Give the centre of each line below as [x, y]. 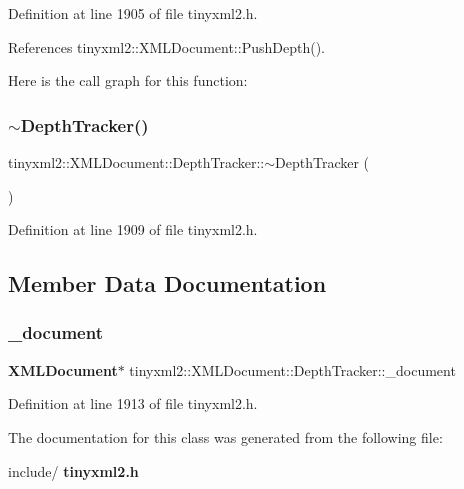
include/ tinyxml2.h [73, 470]
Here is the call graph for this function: [128, 80]
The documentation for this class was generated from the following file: [225, 436]
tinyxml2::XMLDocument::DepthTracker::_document [292, 369]
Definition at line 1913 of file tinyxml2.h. [133, 403]
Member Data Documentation [167, 283]
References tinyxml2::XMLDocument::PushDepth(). [166, 46]
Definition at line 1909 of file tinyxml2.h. [133, 229]
